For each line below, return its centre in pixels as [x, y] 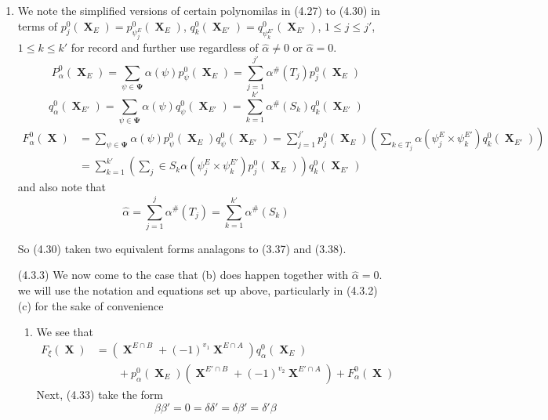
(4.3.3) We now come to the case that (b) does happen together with [183, 275]
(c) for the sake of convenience [91, 305]
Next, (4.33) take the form [100, 394]
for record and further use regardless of [165, 47]
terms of [38, 25]
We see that [65, 332]
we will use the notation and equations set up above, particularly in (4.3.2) [198, 290]
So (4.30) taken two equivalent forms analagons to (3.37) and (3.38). [182, 248]
